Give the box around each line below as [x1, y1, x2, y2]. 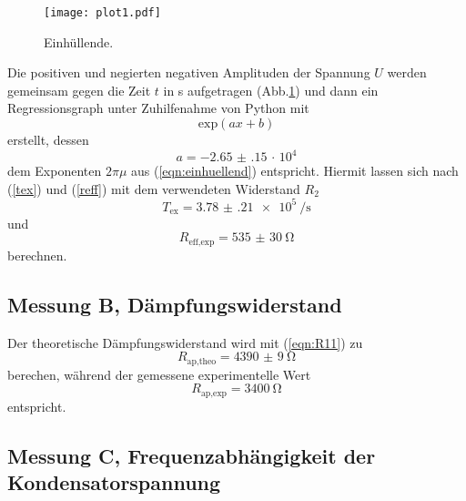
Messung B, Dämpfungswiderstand [7, 290, 342, 318]
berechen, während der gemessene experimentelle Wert [7, 364, 311, 383]
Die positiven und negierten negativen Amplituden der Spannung [7, 63, 370, 82]
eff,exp [188, 237, 215, 247]
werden [387, 63, 427, 82]
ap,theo [187, 356, 217, 366]
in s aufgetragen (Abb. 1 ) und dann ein [163, 80, 379, 99]
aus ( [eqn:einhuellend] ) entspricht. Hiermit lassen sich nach [131, 161, 459, 180]
